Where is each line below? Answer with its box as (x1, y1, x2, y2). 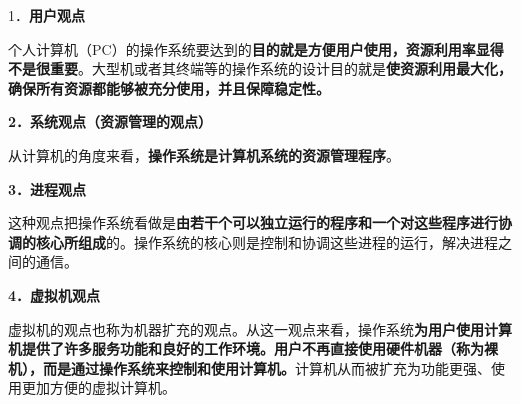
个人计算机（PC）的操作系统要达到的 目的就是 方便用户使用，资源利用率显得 (8, 38, 504, 59)
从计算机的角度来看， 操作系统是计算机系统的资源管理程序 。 (8, 144, 400, 165)
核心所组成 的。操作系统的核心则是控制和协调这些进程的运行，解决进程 (35, 231, 498, 252)
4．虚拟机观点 (8, 284, 101, 305)
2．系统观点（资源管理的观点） (8, 111, 213, 132)
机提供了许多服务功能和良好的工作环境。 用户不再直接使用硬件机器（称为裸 (8, 338, 498, 359)
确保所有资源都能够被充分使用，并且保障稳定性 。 (8, 77, 330, 98)
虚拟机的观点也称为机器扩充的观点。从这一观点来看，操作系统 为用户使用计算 (8, 318, 512, 339)
